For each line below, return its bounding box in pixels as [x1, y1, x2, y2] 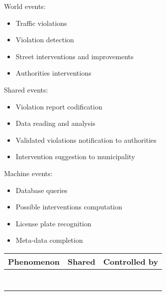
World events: [4, 1, 46, 11]
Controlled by [103, 255, 159, 267]
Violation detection [15, 34, 74, 45]
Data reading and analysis [15, 118, 95, 128]
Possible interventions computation [15, 201, 122, 212]
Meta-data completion [15, 235, 83, 245]
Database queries [15, 185, 68, 195]
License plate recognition [15, 218, 91, 228]
